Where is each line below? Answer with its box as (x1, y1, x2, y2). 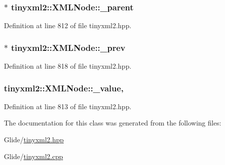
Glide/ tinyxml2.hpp (4, 134, 64, 145)
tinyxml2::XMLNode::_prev (11, 41, 126, 53)
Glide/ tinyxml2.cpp (4, 151, 63, 161)
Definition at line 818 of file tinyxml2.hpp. (4, 61, 132, 71)
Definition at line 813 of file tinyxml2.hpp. (4, 101, 132, 111)
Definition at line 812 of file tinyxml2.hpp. (4, 20, 132, 31)
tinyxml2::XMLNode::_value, (4, 82, 124, 94)
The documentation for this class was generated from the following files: (4, 118, 222, 128)
